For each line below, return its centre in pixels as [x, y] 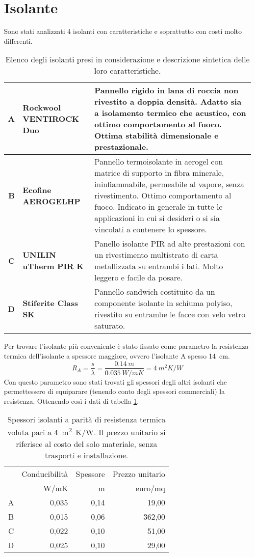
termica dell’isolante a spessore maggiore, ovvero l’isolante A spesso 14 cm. [117, 355]
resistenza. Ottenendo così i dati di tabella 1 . [72, 401]
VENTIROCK [51, 118]
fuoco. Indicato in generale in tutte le [158, 207]
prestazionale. [121, 147]
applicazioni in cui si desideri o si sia [157, 218]
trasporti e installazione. [87, 455]
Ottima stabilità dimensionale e [156, 136]
